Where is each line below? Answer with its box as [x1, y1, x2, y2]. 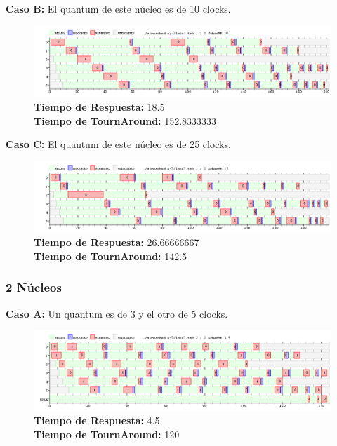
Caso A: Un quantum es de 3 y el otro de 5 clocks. [6, 306, 228, 320]
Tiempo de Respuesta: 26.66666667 [34, 235, 199, 250]
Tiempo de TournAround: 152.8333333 [34, 113, 217, 128]
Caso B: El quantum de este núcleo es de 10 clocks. [6, 1, 231, 15]
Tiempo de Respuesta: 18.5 [34, 100, 165, 114]
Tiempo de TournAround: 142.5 [34, 248, 187, 263]
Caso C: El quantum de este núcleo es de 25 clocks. [6, 137, 231, 151]
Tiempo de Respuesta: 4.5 [34, 413, 160, 428]
